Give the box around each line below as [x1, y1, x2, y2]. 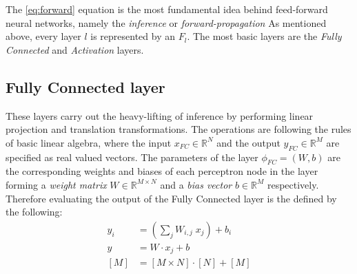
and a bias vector [160, 177, 232, 191]
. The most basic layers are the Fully [187, 29, 342, 43]
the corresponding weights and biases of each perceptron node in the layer [6, 164, 318, 178]
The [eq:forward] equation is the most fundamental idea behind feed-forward [6, 2, 328, 16]
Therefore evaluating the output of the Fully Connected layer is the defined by [6, 191, 337, 205]
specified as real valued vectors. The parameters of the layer [6, 149, 258, 164]
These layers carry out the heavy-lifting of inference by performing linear [6, 108, 314, 123]
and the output [216, 135, 280, 149]
